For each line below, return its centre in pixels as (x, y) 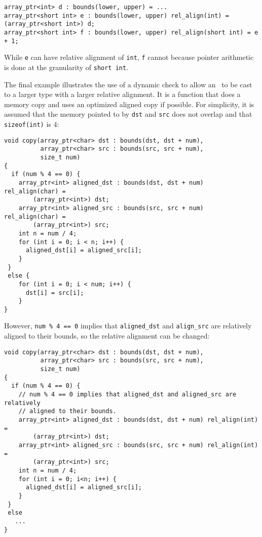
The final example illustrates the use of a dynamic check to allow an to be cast (128, 84)
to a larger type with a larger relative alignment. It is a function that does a (122, 94)
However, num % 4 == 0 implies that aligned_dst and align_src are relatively (128, 326)
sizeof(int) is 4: (32, 124)
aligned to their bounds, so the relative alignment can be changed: (107, 336)
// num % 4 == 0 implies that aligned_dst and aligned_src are (127, 394)
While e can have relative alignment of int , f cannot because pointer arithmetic (129, 57)
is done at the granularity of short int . (66, 67)
